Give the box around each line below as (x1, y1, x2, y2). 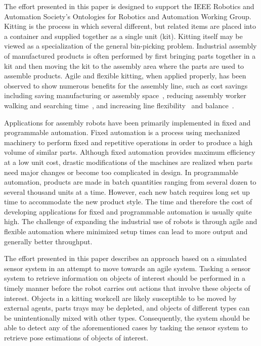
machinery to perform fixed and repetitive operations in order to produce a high (4, 137, 253, 147)
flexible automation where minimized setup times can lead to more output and (4, 226, 248, 237)
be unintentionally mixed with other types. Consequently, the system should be (4, 312, 250, 323)
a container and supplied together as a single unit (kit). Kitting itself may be (4, 30, 243, 41)
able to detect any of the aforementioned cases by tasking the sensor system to (4, 322, 248, 333)
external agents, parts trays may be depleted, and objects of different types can (4, 302, 250, 313)
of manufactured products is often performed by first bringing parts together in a (4, 50, 256, 61)
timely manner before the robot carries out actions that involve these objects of (4, 283, 250, 293)
